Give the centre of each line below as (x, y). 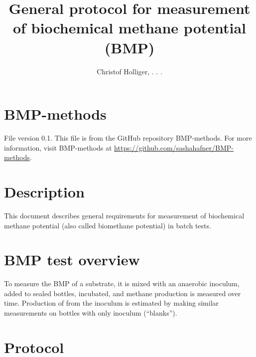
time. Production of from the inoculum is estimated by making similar (112, 303)
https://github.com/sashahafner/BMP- (174, 147)
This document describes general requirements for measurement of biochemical (124, 215)
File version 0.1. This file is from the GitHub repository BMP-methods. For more (128, 138)
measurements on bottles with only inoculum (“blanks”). (91, 313)
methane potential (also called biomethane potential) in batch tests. (108, 225)
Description (45, 191)
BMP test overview (72, 260)
